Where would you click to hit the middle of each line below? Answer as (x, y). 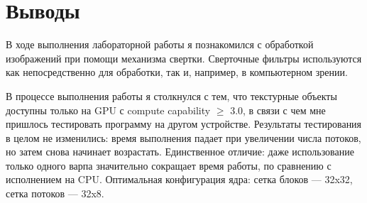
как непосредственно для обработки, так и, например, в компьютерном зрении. (177, 72)
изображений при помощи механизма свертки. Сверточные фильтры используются (184, 58)
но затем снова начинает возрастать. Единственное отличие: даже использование (180, 152)
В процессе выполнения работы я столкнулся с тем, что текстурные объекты (171, 95)
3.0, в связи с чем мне (278, 110)
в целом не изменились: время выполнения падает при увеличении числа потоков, (183, 137)
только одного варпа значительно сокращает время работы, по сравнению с (169, 165)
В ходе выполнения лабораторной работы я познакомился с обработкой (160, 44)
